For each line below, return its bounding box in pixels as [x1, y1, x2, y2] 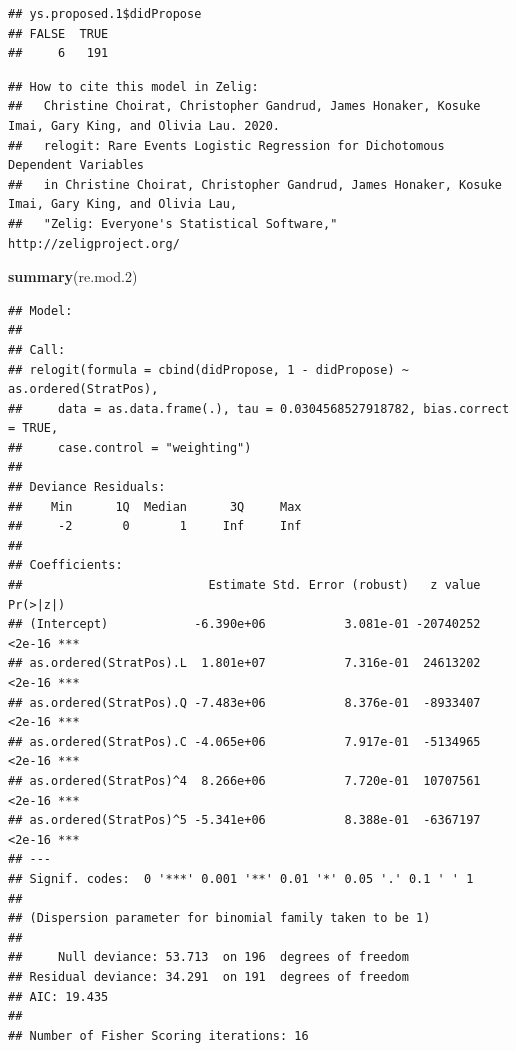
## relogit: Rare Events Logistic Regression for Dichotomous [8, 138, 445, 153]
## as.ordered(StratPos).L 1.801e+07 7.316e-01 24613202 [8, 656, 481, 671]
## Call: [8, 342, 66, 357]
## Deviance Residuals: [8, 480, 166, 495]
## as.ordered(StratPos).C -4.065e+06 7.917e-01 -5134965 [8, 734, 481, 749]
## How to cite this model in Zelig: [8, 79, 259, 94]
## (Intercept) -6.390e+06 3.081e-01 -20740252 [8, 617, 481, 632]
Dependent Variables [8, 158, 145, 173]
